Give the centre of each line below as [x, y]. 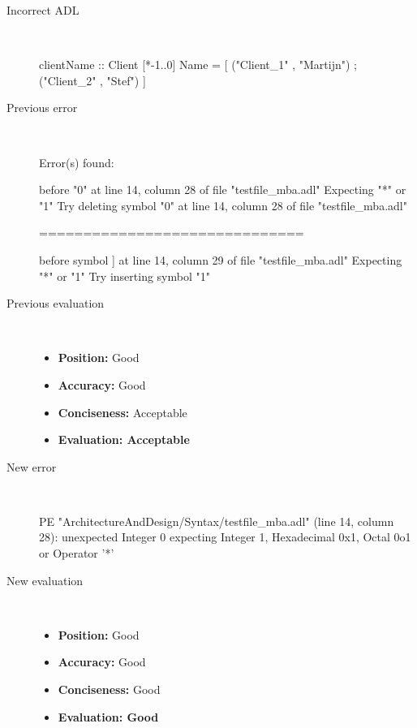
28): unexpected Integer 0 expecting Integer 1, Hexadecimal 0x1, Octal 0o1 [225, 537]
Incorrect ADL [43, 10]
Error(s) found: [77, 162]
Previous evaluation [56, 303]
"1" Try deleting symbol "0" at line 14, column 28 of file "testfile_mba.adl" [223, 205]
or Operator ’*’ [77, 553]
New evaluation [45, 580]
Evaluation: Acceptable [124, 439]
